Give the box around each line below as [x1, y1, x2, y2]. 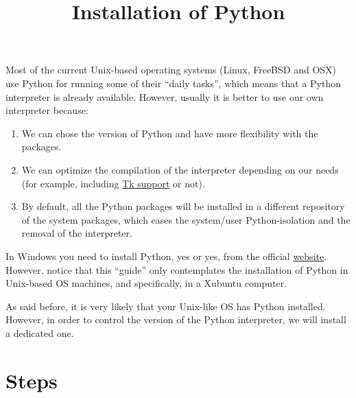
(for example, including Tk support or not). [21, 176, 205, 190]
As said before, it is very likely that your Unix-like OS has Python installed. [5, 298, 326, 313]
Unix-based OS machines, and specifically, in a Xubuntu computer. [5, 276, 287, 290]
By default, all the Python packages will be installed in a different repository [21, 199, 345, 213]
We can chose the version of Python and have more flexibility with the [21, 126, 318, 140]
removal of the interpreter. [21, 226, 132, 240]
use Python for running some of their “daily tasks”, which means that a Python [5, 75, 341, 90]
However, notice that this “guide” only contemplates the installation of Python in [5, 262, 348, 277]
